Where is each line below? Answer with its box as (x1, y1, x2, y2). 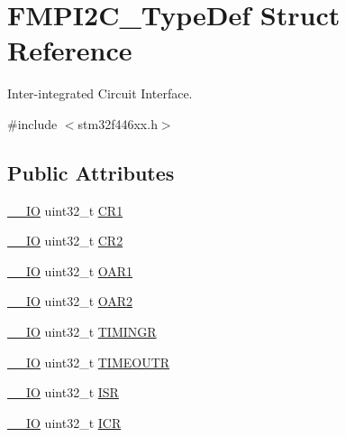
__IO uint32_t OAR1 (7, 261, 133, 280)
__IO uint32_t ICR (7, 413, 122, 432)
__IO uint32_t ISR (7, 383, 119, 402)
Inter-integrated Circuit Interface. (7, 84, 193, 103)
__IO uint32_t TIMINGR (7, 322, 157, 341)
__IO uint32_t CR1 (7, 200, 123, 219)
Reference (7, 32, 132, 69)
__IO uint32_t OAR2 (7, 292, 133, 311)
